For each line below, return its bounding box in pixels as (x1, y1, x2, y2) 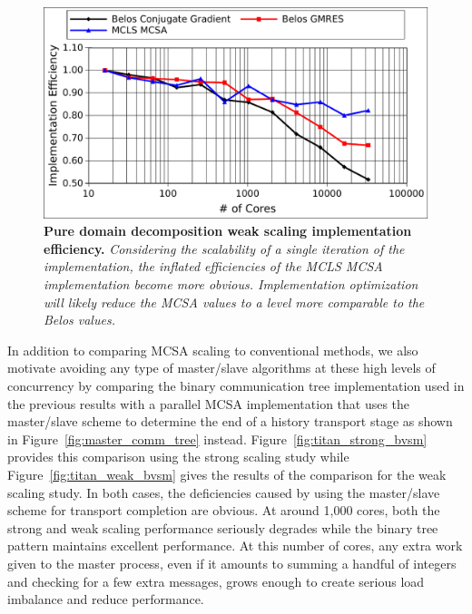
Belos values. (44, 310, 115, 329)
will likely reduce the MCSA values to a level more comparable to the (44, 292, 425, 311)
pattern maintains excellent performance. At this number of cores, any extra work (7, 536, 463, 555)
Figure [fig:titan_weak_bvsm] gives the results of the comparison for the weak (7, 465, 447, 484)
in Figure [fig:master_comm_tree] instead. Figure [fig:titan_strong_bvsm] (7, 429, 428, 448)
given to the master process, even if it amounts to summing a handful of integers (7, 553, 457, 572)
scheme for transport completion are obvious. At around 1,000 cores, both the (7, 501, 440, 520)
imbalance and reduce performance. (7, 590, 204, 609)
